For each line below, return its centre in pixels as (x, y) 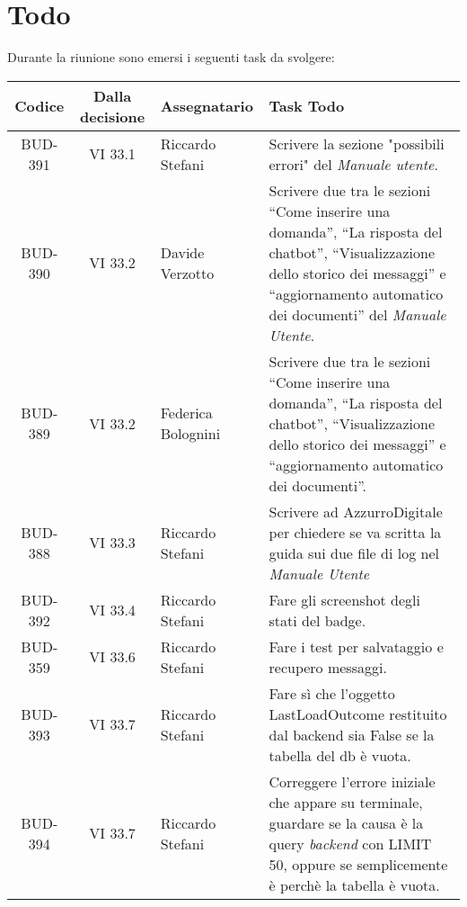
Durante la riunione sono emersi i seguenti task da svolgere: (171, 57)
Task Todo (307, 106)
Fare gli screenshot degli (344, 599)
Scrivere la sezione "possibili (357, 143)
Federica (186, 413)
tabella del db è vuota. (340, 755)
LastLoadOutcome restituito (358, 714)
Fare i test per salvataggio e (356, 646)
